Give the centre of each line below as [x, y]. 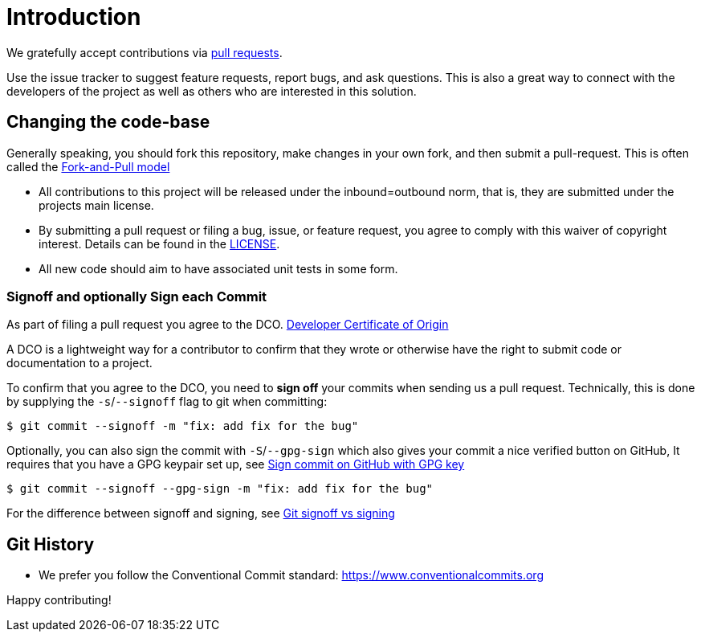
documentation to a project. [79, 363]
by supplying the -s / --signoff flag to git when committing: [167, 402]
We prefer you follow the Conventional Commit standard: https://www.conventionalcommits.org [291, 575]
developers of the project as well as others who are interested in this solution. [212, 91]
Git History [51, 544]
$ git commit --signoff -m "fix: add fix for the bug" [183, 426]
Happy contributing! [59, 600]
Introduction [74, 17]
